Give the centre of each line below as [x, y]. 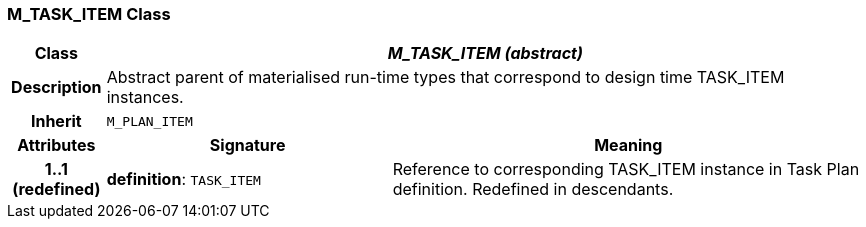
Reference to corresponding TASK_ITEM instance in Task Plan [626, 169]
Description [56, 87]
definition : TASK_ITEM [183, 179]
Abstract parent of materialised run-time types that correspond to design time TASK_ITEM [445, 77]
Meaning [628, 145]
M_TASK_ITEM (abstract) [485, 53]
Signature [247, 145]
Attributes [56, 145]
